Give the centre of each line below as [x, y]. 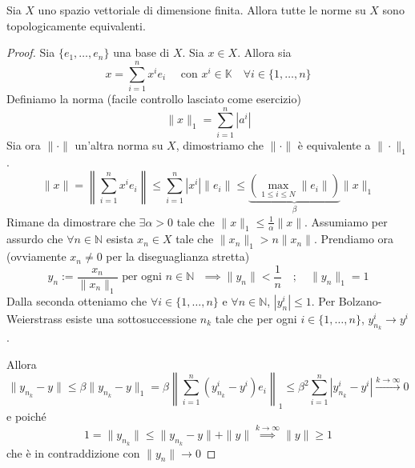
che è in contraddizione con [73, 452]
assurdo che [35, 239]
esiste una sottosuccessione [131, 318]
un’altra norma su [119, 144]
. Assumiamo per [346, 221]
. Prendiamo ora [354, 239]
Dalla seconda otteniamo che [77, 300]
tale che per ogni [256, 318]
